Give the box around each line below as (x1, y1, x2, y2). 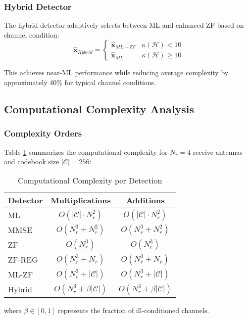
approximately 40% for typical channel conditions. (4, 77, 156, 87)
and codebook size (4, 156, 59, 167)
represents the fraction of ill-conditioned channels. (58, 305, 209, 315)
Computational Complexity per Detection (17, 174, 162, 186)
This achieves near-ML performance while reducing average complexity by (4, 67, 229, 78)
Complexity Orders (4, 127, 82, 139)
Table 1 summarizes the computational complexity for (4, 146, 168, 157)
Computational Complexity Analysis (4, 101, 195, 116)
